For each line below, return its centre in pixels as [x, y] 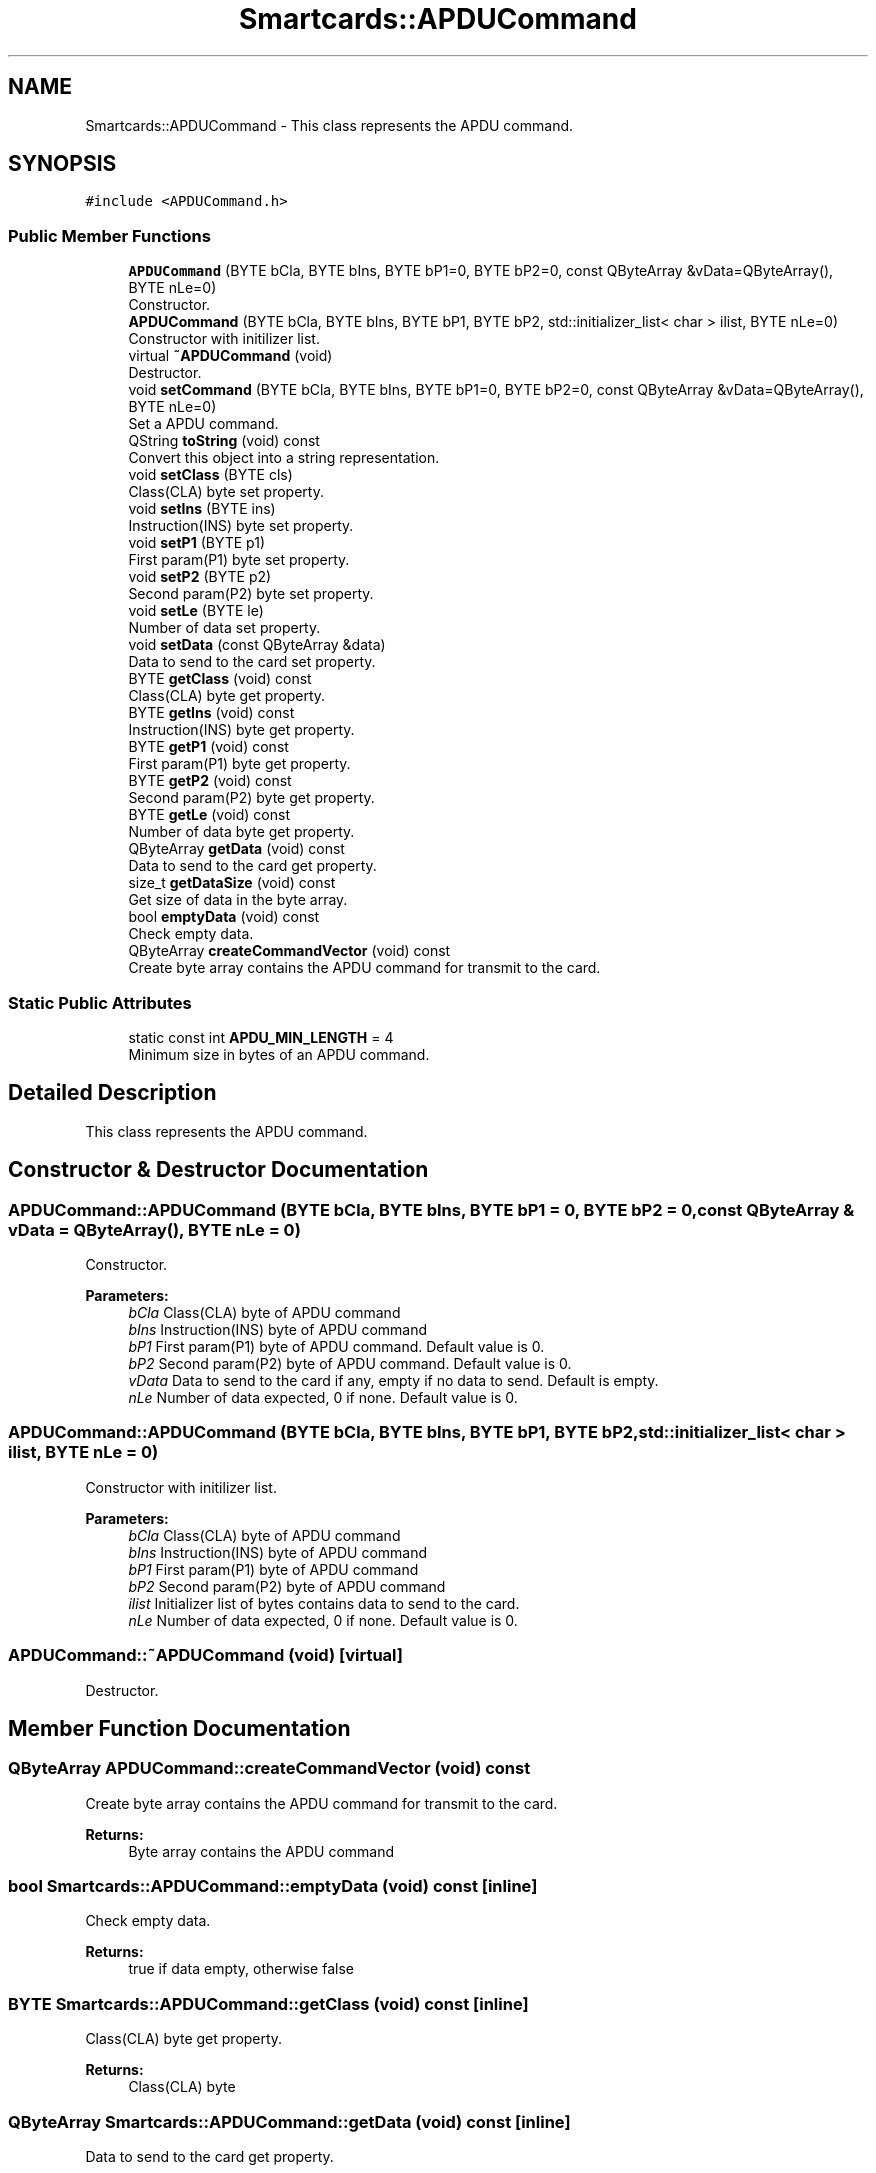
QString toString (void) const [224, 441]
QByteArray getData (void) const [236, 849]
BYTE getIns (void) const [211, 713]
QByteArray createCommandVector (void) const [289, 951]
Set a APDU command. [203, 424]
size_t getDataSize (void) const [232, 883]
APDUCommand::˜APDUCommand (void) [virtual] [205, 1655]
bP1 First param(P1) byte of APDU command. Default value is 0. [336, 1346]
